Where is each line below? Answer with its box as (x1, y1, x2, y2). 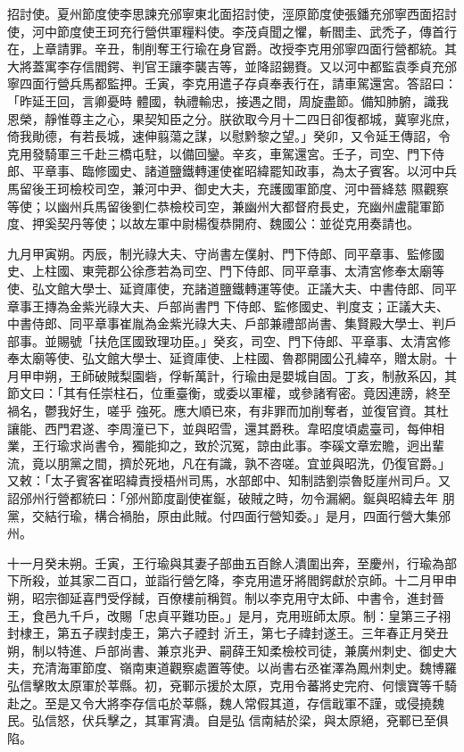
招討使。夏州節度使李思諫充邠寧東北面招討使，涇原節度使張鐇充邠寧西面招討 (7, 4, 457, 22)
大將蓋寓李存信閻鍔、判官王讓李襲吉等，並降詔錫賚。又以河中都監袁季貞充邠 (7, 56, 457, 75)
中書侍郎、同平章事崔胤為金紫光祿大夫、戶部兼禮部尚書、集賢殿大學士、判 (7, 314, 444, 333)
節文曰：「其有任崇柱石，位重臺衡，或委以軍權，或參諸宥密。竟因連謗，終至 (7, 384, 451, 402)
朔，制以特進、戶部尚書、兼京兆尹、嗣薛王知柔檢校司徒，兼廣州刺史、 (7, 640, 419, 659)
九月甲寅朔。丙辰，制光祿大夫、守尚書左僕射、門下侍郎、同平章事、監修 (7, 244, 432, 262)
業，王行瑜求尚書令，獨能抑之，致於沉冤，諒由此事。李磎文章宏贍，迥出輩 (7, 436, 444, 455)
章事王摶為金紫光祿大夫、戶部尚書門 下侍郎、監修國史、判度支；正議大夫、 (7, 296, 449, 315)
